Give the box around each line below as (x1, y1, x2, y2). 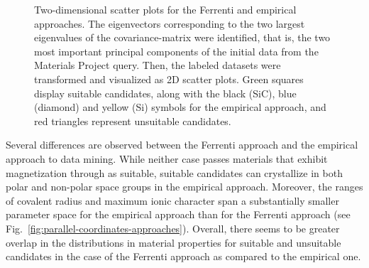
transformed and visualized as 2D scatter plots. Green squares (34, 71, 304, 86)
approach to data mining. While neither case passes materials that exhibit (6, 151, 328, 166)
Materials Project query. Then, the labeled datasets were (34, 58, 281, 73)
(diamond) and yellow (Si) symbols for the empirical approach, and (34, 100, 326, 114)
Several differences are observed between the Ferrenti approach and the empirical (6, 137, 358, 152)
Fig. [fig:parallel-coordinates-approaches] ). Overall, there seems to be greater (6, 220, 340, 235)
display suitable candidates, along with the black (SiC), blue (34, 85, 297, 100)
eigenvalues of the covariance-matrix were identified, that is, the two (34, 30, 331, 45)
